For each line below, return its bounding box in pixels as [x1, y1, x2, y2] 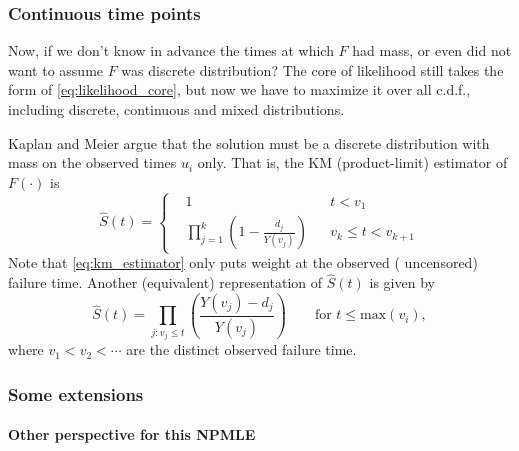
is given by [369, 272, 435, 293]
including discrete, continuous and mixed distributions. [8, 99, 345, 119]
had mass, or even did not [352, 40, 512, 61]
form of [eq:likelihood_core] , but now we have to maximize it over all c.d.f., [8, 79, 471, 100]
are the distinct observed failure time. [126, 339, 357, 360]
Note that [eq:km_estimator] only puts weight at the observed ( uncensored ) [8, 252, 478, 273]
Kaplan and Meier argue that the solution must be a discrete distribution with [8, 132, 490, 153]
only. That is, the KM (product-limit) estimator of [197, 152, 508, 173]
